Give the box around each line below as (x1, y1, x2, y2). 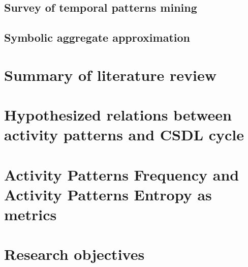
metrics (4, 204, 57, 225)
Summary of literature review (4, 64, 216, 85)
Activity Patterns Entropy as (4, 184, 212, 204)
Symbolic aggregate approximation (4, 29, 190, 45)
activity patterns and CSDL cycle (4, 124, 244, 145)
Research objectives (4, 244, 145, 264)
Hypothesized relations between (4, 104, 232, 125)
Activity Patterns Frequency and (4, 164, 239, 185)
